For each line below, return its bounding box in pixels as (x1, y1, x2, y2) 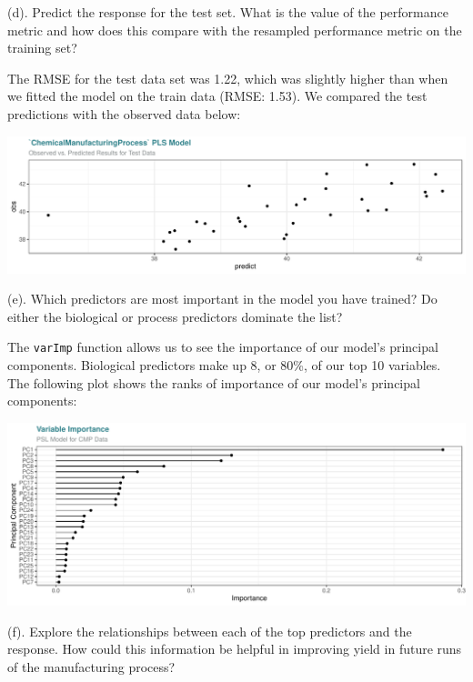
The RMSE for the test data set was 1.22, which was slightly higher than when (7, 68, 448, 87)
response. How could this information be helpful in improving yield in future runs (7, 639, 462, 658)
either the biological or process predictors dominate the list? (7, 306, 343, 326)
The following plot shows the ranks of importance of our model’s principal (7, 373, 420, 392)
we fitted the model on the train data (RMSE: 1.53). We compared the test (7, 86, 428, 105)
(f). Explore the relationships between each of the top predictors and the (7, 621, 412, 640)
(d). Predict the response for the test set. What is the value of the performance (7, 3, 448, 21)
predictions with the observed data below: (7, 104, 241, 123)
